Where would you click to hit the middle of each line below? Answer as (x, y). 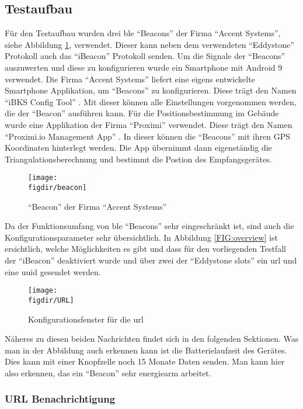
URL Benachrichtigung (60, 399)
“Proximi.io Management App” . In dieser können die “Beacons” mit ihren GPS (148, 136)
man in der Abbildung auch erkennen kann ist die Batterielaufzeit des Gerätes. (146, 350)
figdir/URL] (51, 300)
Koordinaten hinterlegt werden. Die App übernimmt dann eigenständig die (138, 148)
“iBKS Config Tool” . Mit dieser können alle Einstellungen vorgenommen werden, (151, 101)
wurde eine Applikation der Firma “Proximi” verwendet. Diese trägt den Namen (149, 124)
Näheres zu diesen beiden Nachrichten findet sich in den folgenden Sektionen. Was (152, 339)
